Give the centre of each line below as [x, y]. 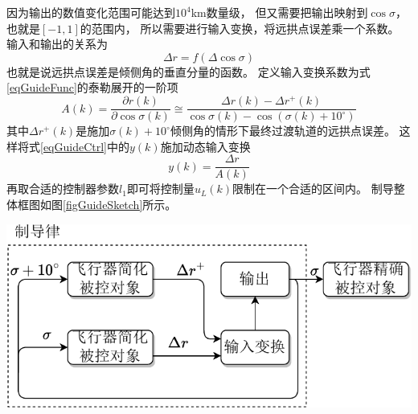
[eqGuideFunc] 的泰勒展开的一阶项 [92, 87]
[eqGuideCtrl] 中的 [85, 146]
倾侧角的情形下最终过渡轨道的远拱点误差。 [283, 131]
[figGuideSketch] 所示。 [120, 204]
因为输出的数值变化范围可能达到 [91, 12]
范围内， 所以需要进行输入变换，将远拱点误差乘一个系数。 [245, 28]
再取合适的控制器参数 [63, 189]
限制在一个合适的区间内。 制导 [313, 189]
